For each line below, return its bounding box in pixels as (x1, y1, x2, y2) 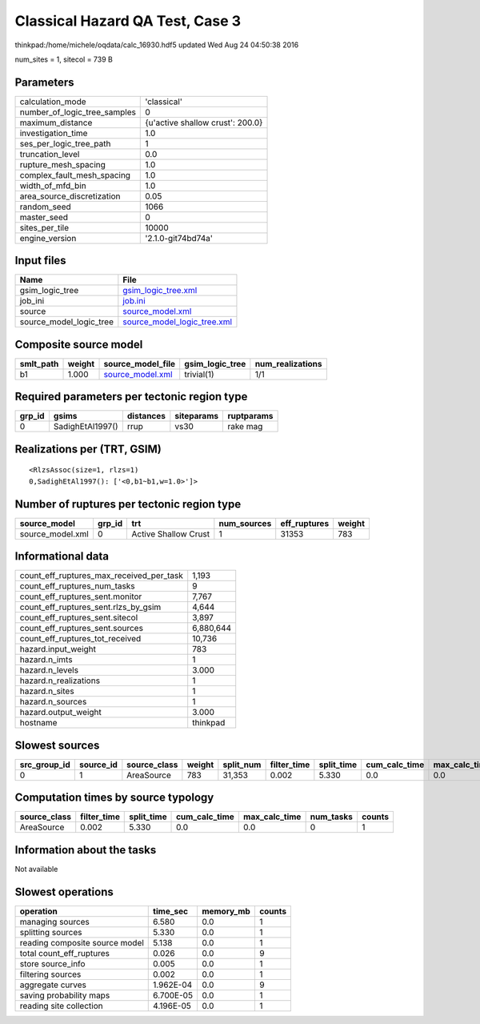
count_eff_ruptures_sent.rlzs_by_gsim (19, 601, 162, 612)
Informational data (14, 549, 110, 564)
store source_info (19, 958, 86, 969)
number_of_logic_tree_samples (19, 106, 136, 118)
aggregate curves (19, 979, 87, 990)
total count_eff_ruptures (19, 947, 110, 958)
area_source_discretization (19, 191, 121, 202)
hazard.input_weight (19, 644, 96, 655)
